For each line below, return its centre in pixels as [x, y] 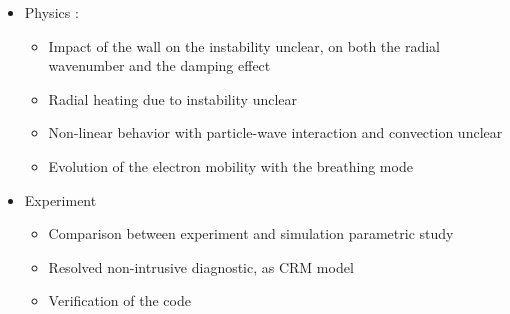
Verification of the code [119, 300]
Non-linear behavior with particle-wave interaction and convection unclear [275, 132]
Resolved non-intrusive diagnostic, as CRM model [201, 266]
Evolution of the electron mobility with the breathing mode [230, 165]
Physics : [51, 12]
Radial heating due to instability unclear [173, 98]
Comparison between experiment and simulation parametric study [251, 233]
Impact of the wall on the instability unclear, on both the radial [244, 45]
